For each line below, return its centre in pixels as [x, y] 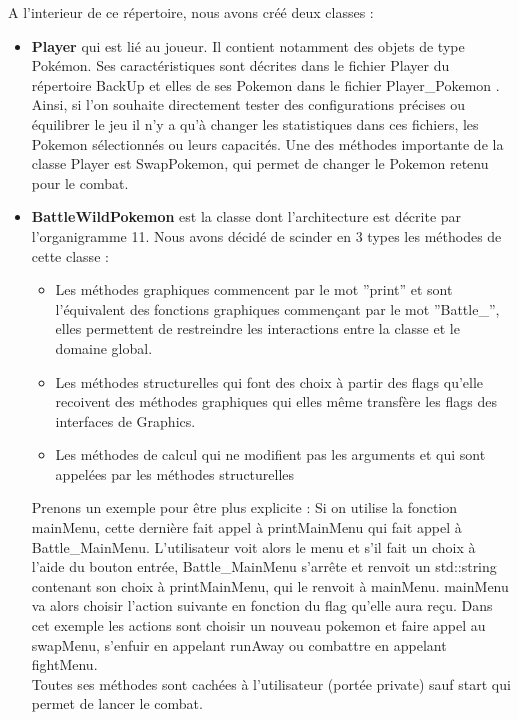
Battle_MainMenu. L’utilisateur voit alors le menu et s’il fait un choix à [253, 546]
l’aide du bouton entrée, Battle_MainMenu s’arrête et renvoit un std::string [264, 566]
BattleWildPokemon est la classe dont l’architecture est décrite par [246, 216]
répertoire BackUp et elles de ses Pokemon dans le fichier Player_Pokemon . [265, 84]
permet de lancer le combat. [117, 703]
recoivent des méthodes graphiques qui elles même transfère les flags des [276, 401]
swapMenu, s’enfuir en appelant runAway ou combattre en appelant [239, 644]
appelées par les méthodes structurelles [175, 473]
